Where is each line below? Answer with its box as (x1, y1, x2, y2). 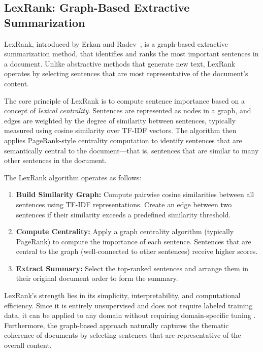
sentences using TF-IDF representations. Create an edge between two (16, 199, 232, 209)
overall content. (4, 340, 52, 350)
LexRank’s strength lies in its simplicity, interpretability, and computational (4, 290, 241, 301)
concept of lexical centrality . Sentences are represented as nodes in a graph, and (4, 105, 251, 116)
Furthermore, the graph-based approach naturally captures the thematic (4, 319, 229, 330)
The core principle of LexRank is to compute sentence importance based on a (4, 95, 245, 106)
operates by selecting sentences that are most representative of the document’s (4, 68, 248, 79)
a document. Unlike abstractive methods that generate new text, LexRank (4, 58, 236, 69)
